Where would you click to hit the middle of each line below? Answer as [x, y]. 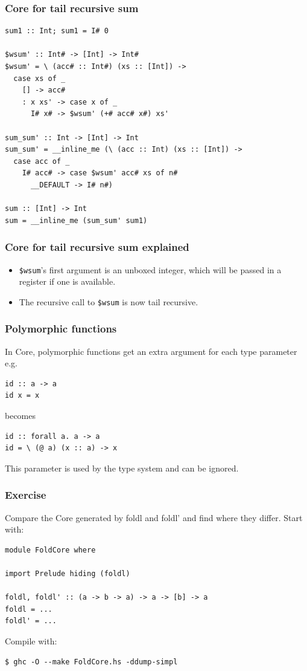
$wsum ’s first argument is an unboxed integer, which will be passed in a [150, 269]
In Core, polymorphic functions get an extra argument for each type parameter [151, 351]
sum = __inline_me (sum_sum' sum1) [76, 220]
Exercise [26, 495]
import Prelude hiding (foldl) [68, 574]
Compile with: [31, 640]
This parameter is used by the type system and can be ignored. [122, 468]
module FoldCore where [50, 550]
